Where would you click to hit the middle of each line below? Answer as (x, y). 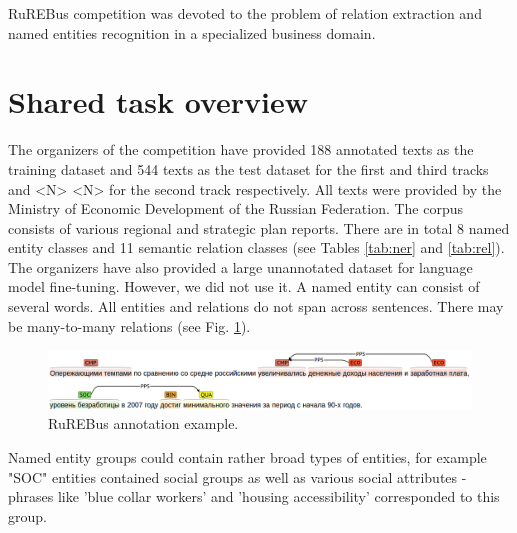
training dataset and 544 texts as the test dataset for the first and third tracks (248, 168)
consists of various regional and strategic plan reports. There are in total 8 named (259, 227)
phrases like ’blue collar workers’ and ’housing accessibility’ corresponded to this (254, 496)
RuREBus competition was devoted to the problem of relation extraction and (245, 13)
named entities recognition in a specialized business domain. (192, 32)
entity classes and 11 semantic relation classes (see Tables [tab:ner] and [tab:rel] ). (256, 247)
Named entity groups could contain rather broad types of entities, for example (247, 457)
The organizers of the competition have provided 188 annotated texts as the (241, 149)
